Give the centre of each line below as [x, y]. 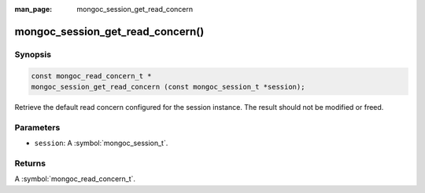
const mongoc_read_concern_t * [92, 76]
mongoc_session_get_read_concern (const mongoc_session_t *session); [168, 87]
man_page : [33, 9]
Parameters [37, 127]
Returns [30, 163]
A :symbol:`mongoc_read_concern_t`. [75, 179]
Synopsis [33, 54]
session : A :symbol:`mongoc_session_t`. [101, 143]
